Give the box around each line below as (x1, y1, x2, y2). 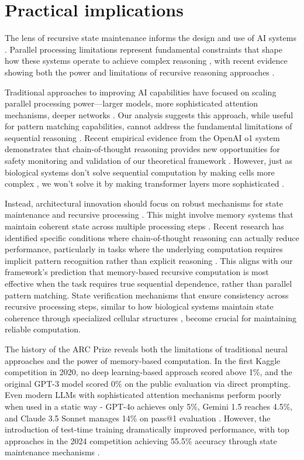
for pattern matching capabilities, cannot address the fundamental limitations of (5, 120, 292, 132)
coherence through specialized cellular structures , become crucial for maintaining (5, 311, 297, 324)
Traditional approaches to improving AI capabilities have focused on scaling (5, 85, 277, 98)
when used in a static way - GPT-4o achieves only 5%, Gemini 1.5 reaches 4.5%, (5, 400, 293, 412)
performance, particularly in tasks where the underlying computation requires (5, 243, 283, 255)
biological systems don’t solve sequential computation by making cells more (5, 166, 275, 178)
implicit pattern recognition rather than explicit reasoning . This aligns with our (5, 254, 293, 266)
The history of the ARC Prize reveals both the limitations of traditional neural (5, 342, 288, 355)
